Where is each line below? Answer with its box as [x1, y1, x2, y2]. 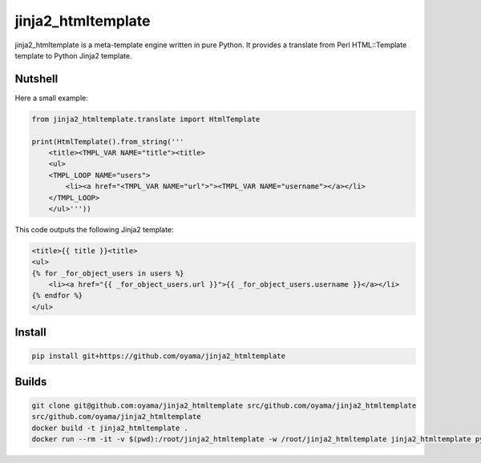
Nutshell [14, 72, 59, 86]
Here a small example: [14, 93, 88, 103]
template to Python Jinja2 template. [14, 50, 132, 60]
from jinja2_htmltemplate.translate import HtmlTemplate [31, 115, 261, 123]
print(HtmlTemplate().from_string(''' [31, 137, 184, 146]
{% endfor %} [31, 291, 83, 300]
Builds [14, 375, 47, 389]
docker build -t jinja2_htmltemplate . [31, 423, 188, 433]
